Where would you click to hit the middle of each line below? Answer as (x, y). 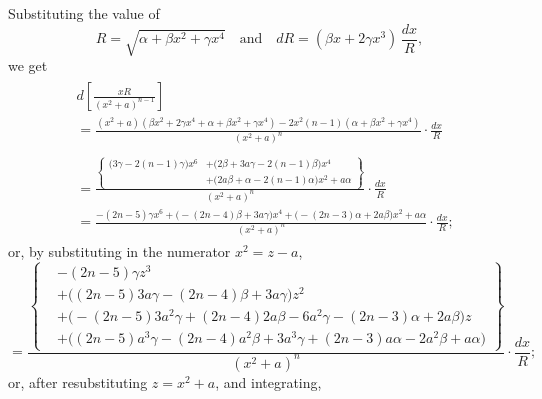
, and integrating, (268, 381)
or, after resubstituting (78, 381)
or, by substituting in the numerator (119, 251)
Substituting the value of (84, 13)
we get (28, 65)
